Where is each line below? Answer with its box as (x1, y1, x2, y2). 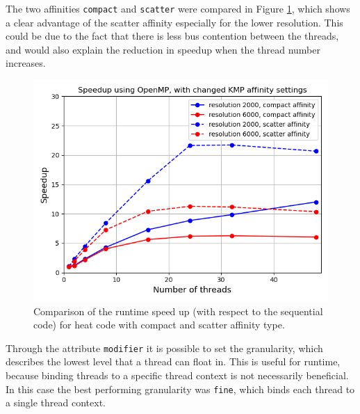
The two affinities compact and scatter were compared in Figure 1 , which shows (6, 1, 350, 15)
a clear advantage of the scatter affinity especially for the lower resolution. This (6, 15, 343, 29)
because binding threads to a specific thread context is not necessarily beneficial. (6, 368, 349, 383)
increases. (6, 56, 46, 70)
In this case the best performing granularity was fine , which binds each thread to (6, 381, 355, 396)
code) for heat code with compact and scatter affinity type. (33, 317, 285, 332)
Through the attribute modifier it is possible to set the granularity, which (6, 340, 323, 355)
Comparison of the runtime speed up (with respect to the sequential (33, 303, 323, 318)
